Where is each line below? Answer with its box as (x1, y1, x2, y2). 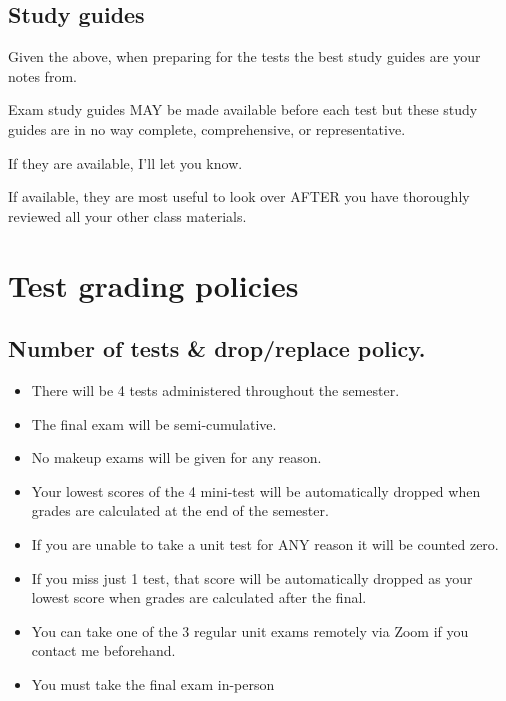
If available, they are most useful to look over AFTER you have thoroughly (8, 186, 470, 207)
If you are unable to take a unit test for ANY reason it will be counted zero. (31, 533, 499, 554)
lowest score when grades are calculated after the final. (31, 587, 367, 608)
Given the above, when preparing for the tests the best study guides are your (8, 46, 481, 67)
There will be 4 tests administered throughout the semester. (31, 379, 400, 400)
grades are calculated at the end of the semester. (31, 500, 329, 521)
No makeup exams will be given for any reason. (31, 447, 322, 468)
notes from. (8, 65, 77, 86)
